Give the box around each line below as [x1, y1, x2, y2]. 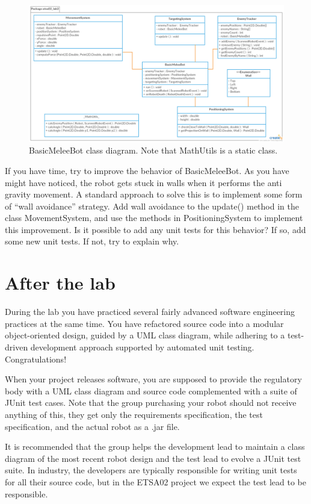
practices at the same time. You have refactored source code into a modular [5, 317, 284, 329]
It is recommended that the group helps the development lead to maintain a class [5, 440, 305, 453]
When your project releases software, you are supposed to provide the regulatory [5, 373, 302, 385]
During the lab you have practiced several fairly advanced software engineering [5, 305, 295, 318]
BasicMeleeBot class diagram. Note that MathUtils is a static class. [29, 144, 278, 157]
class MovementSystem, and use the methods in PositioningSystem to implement [5, 211, 303, 224]
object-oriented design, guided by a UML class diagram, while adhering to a [5, 329, 285, 341]
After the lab [5, 270, 115, 295]
